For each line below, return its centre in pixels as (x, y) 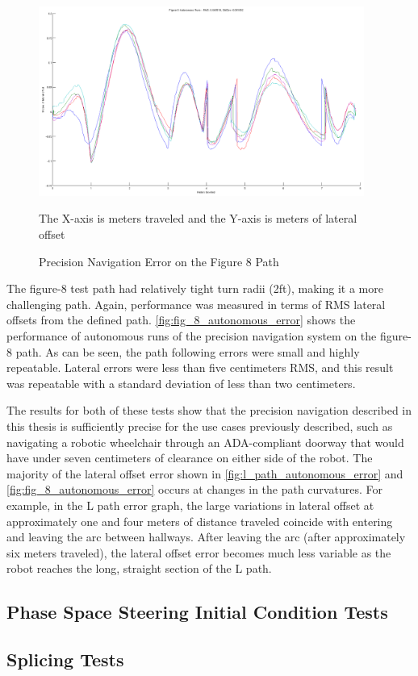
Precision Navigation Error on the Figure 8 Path (159, 261)
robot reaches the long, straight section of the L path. (139, 568)
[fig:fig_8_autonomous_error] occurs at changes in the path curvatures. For (194, 489)
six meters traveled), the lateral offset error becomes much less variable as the (199, 552)
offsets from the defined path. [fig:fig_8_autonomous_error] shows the (181, 320)
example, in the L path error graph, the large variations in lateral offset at (190, 505)
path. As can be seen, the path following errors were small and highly (188, 351)
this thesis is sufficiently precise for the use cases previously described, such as (200, 426)
